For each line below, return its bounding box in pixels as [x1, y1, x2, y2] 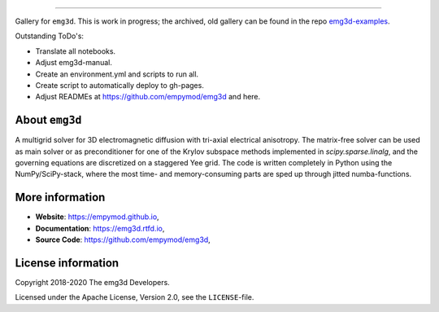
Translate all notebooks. [35, 46, 116, 56]
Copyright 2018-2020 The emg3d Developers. [15, 278, 170, 288]
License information [15, 256, 120, 270]
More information [15, 191, 106, 204]
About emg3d [15, 113, 82, 127]
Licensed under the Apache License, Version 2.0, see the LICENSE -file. [15, 292, 254, 302]
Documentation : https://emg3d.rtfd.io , [35, 223, 165, 233]
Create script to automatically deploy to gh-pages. [35, 80, 205, 90]
